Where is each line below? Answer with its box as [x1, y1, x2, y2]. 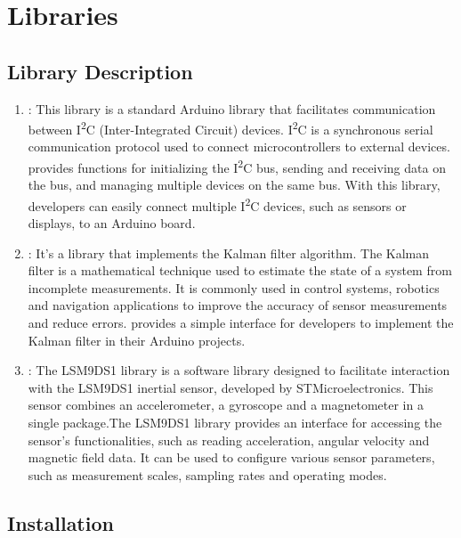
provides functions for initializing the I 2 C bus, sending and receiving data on [28, 156, 446, 176]
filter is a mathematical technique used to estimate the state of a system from [28, 261, 452, 280]
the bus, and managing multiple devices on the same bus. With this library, [28, 175, 441, 194]
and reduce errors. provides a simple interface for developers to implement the [28, 314, 454, 332]
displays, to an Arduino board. [28, 214, 196, 232]
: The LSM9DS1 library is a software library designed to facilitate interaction [28, 361, 450, 379]
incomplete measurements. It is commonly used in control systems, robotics [28, 278, 440, 297]
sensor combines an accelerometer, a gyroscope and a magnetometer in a [28, 395, 424, 414]
